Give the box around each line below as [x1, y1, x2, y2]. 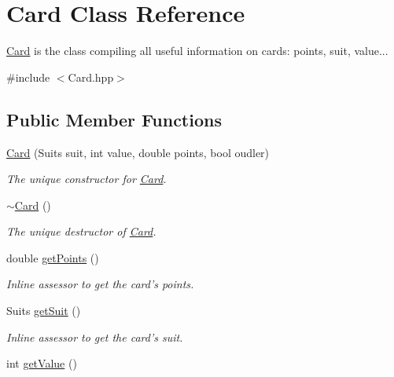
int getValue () [6, 355, 77, 372]
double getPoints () [6, 249, 99, 265]
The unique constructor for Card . [6, 170, 167, 187]
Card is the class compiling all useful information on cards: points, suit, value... [6, 42, 388, 59]
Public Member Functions [6, 107, 222, 131]
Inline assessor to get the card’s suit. [6, 328, 183, 345]
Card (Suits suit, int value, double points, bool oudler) [6, 144, 270, 160]
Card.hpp [68, 68, 114, 85]
